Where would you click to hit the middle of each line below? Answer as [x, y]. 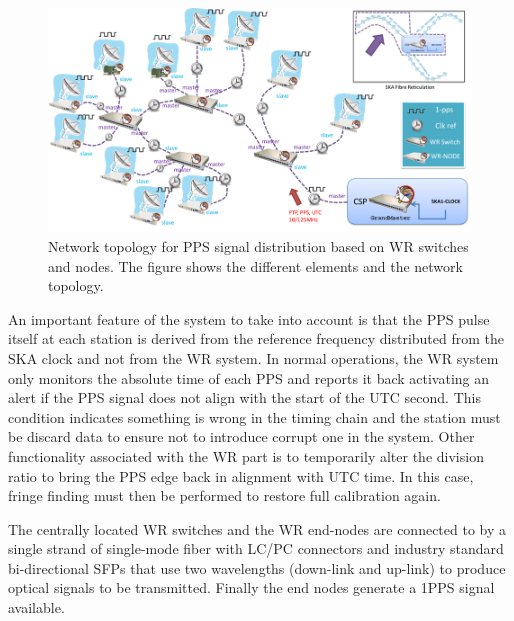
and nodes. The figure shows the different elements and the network [255, 265]
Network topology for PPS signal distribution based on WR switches [258, 245]
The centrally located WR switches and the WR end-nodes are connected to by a [257, 528]
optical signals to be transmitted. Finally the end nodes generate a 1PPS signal [251, 587]
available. [36, 607]
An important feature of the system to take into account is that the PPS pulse [249, 318]
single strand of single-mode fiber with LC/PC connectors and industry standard [256, 548]
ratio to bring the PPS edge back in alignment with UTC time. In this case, [241, 475]
